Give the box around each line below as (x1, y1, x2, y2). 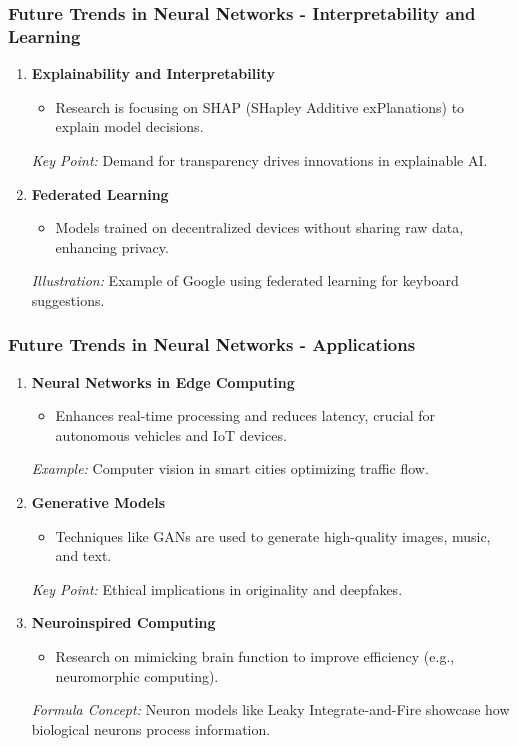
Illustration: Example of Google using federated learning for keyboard (31, 270, 459, 291)
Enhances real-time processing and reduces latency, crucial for (55, 405, 436, 426)
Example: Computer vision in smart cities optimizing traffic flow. (31, 458, 429, 479)
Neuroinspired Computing (31, 612, 216, 633)
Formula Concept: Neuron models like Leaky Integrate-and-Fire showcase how (31, 699, 510, 720)
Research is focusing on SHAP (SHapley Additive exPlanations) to (55, 96, 465, 117)
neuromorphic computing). (55, 665, 219, 686)
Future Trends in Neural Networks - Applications (8, 332, 416, 357)
